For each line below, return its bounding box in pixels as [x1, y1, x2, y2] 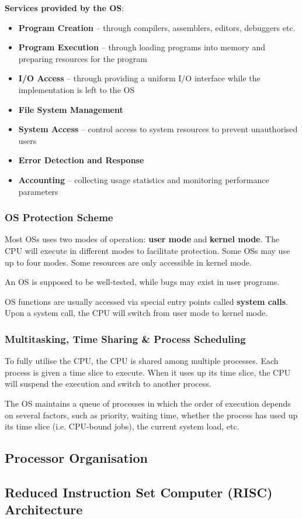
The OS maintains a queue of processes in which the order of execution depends [5, 397, 291, 409]
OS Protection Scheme [5, 210, 113, 225]
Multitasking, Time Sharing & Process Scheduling [5, 331, 246, 346]
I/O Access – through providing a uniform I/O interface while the [18, 72, 261, 84]
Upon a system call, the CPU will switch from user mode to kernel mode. [5, 307, 268, 319]
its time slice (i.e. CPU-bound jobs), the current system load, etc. [5, 420, 239, 432]
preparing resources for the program [18, 52, 147, 64]
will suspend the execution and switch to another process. [5, 377, 211, 390]
